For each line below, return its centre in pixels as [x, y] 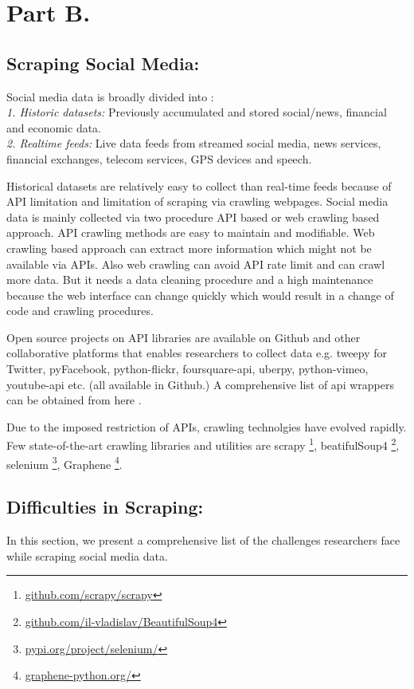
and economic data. [54, 127]
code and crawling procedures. [80, 311]
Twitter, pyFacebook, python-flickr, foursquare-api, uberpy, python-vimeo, [187, 369]
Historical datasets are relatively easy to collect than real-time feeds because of [199, 185]
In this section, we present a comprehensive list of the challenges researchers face [203, 540]
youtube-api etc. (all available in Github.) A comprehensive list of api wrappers [200, 384]
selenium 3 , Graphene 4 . [64, 463]
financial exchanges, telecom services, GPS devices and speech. [159, 158]
